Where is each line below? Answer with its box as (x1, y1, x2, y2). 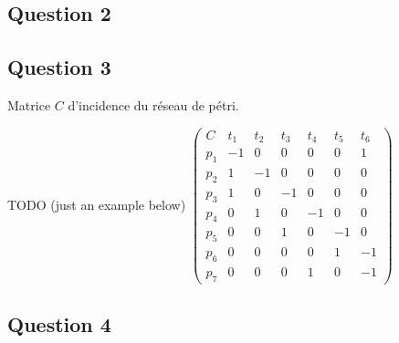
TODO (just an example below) (7, 194, 186, 213)
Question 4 (7, 310, 111, 338)
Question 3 (7, 53, 111, 81)
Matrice (7, 95, 51, 114)
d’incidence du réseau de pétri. (68, 95, 239, 114)
